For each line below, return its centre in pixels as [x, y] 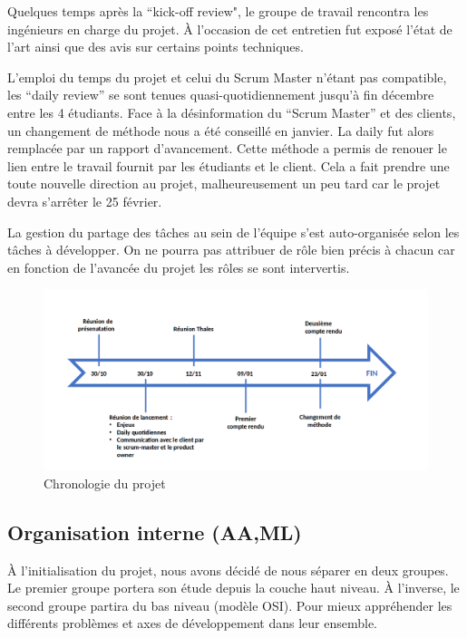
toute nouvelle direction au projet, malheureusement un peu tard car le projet [224, 184]
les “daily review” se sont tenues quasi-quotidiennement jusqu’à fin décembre [221, 95]
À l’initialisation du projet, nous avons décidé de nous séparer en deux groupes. [228, 570]
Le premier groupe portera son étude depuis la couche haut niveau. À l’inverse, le [233, 588]
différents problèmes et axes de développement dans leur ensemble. [193, 623]
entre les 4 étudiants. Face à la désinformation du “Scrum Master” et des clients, [232, 112]
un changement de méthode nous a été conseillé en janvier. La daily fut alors [221, 130]
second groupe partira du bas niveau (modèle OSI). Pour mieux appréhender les [230, 605]
